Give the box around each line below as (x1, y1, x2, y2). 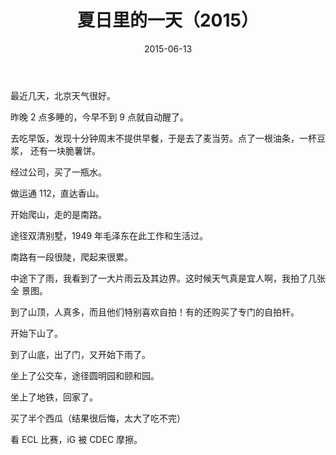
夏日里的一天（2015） (76, 9, 259, 32)
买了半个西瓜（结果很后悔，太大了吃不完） (10, 412, 186, 424)
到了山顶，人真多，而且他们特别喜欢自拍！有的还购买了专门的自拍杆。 (10, 306, 300, 318)
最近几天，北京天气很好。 (10, 89, 116, 101)
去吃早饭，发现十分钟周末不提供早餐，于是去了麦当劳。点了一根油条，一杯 (10, 132, 317, 144)
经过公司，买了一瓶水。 (10, 166, 107, 178)
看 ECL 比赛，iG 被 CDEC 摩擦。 (10, 433, 143, 445)
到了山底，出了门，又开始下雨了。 (10, 348, 151, 360)
